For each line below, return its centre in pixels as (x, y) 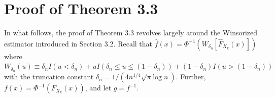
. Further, (191, 77)
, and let (98, 88)
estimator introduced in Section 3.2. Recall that (78, 43)
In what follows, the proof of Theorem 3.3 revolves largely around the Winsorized (131, 33)
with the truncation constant (49, 77)
